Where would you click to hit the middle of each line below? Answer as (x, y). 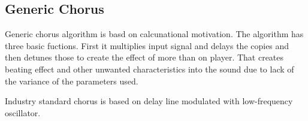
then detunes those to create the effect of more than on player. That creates (144, 57)
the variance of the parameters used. (72, 81)
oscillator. (23, 112)
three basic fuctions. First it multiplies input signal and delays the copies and (147, 45)
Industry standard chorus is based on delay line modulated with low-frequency (149, 101)
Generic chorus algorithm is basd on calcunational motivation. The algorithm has (154, 34)
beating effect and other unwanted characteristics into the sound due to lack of (150, 69)
